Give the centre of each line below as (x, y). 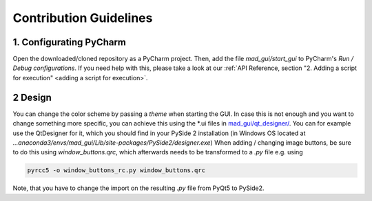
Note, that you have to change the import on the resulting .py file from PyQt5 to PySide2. (138, 188)
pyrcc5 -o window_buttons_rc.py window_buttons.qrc (116, 170)
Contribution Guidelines (83, 18)
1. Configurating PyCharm (70, 42)
